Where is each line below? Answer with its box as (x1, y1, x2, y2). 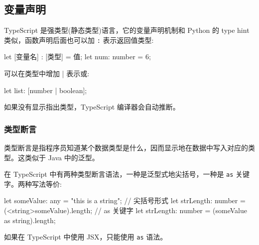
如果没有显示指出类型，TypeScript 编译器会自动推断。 (4, 102, 180, 112)
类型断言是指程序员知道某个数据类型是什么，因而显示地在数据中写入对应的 (4, 142, 248, 153)
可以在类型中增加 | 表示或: (4, 68, 90, 79)
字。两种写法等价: (4, 178, 62, 189)
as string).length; (4, 215, 56, 225)
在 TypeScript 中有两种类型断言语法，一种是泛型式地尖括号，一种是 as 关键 (4, 169, 250, 179)
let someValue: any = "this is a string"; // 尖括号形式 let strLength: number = (4, 195, 246, 206)
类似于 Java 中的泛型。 (24, 152, 99, 162)
